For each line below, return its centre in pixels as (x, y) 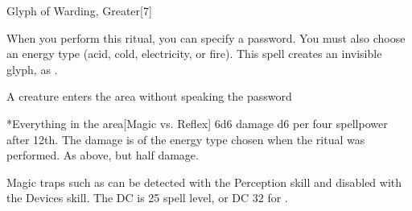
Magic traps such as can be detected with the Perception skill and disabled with (204, 182)
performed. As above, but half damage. (103, 155)
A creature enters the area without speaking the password (149, 96)
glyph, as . (32, 69)
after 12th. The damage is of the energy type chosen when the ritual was (186, 139)
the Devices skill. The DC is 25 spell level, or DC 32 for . (147, 198)
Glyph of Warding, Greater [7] (79, 10)
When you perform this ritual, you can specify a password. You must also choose (206, 37)
